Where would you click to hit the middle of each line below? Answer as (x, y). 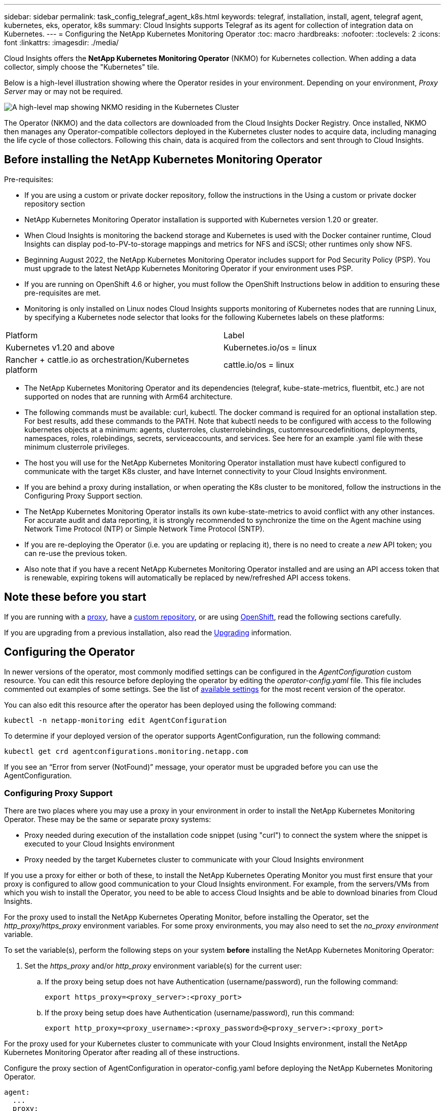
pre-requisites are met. (63, 293)
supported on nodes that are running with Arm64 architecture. (129, 396)
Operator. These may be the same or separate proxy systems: (108, 820)
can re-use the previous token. (76, 553)
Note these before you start (75, 597)
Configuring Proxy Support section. (84, 495)
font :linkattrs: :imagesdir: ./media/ (61, 42)
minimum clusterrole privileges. (77, 447)
